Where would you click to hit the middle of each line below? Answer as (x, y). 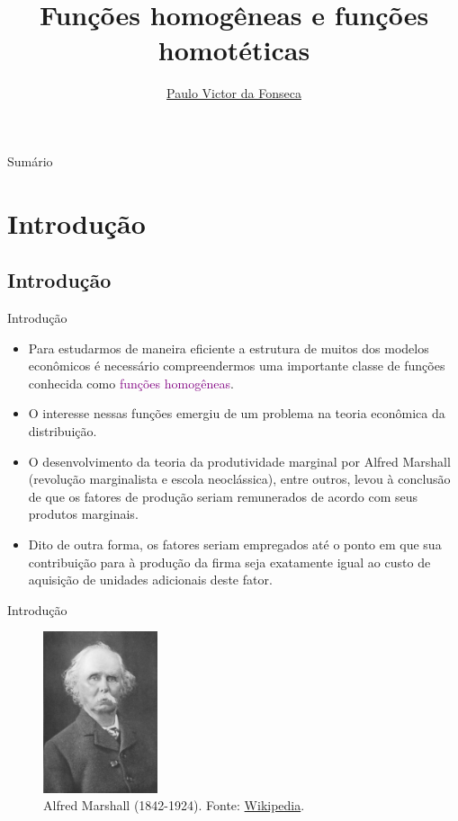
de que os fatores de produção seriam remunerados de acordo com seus (223, 496)
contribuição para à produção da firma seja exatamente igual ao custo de (229, 562)
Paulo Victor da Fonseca (234, 93)
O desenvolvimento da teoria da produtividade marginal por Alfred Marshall (239, 461)
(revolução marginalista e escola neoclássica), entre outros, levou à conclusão (239, 479)
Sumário (30, 161)
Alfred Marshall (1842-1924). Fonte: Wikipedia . (174, 805)
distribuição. (63, 431)
